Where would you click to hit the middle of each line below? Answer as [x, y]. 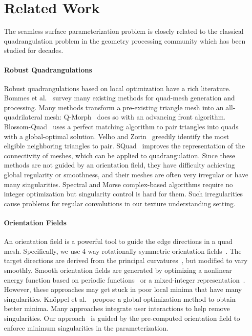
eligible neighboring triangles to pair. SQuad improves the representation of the [125, 146]
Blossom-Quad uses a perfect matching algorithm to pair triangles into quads [121, 127]
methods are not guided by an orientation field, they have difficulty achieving [120, 165]
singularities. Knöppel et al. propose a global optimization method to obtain [120, 299]
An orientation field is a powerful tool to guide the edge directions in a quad [118, 241]
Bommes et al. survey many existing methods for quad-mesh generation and [119, 98]
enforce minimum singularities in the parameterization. [86, 327]
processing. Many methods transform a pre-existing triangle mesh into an [114, 107]
